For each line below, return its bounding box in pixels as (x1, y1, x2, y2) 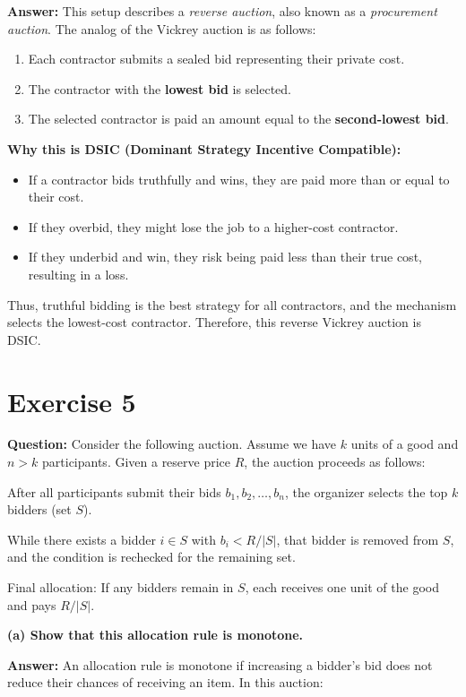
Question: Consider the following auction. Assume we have (7, 435, 337, 453)
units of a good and (350, 435, 459, 453)
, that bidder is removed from (276, 529, 439, 548)
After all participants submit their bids (7, 482, 221, 501)
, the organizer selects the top (284, 482, 448, 501)
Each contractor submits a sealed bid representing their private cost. (28, 49, 405, 68)
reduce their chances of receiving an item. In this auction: (7, 673, 324, 692)
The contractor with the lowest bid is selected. (28, 79, 292, 98)
